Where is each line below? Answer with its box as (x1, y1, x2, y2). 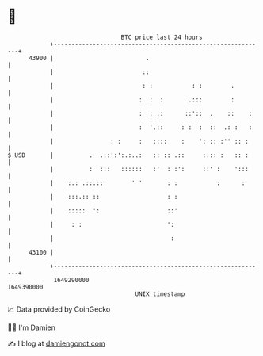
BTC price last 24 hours (120, 33, 203, 41)
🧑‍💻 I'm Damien (7, 323, 56, 332)
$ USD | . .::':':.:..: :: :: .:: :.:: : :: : (7, 151, 249, 159)
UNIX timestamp (135, 289, 185, 298)
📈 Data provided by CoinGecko (7, 304, 111, 314)
